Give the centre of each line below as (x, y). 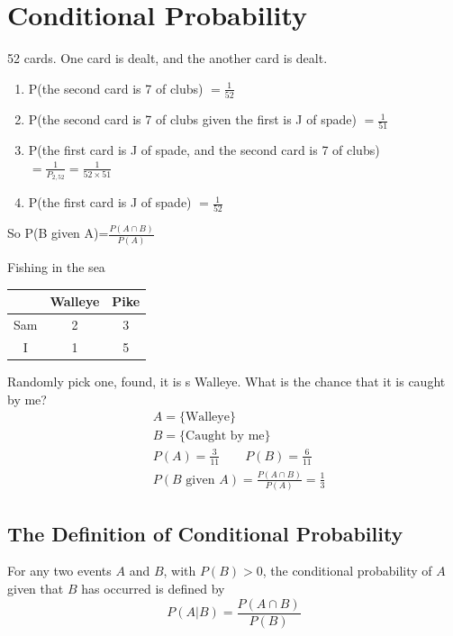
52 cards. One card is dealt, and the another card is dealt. (168, 58)
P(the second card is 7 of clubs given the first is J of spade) (192, 119)
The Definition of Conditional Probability (205, 533)
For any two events (59, 571)
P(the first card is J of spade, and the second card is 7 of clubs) (204, 150)
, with (180, 571)
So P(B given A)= (58, 233)
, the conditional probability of (347, 571)
